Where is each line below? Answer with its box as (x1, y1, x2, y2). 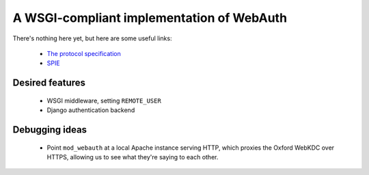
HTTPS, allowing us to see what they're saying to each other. (46, 152, 219, 161)
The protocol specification (46, 49, 121, 57)
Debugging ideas (12, 124, 87, 135)
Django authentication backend (46, 106, 135, 114)
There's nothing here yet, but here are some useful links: (12, 34, 172, 42)
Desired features (12, 77, 85, 89)
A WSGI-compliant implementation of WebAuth (12, 10, 287, 25)
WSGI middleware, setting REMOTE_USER (46, 96, 162, 105)
